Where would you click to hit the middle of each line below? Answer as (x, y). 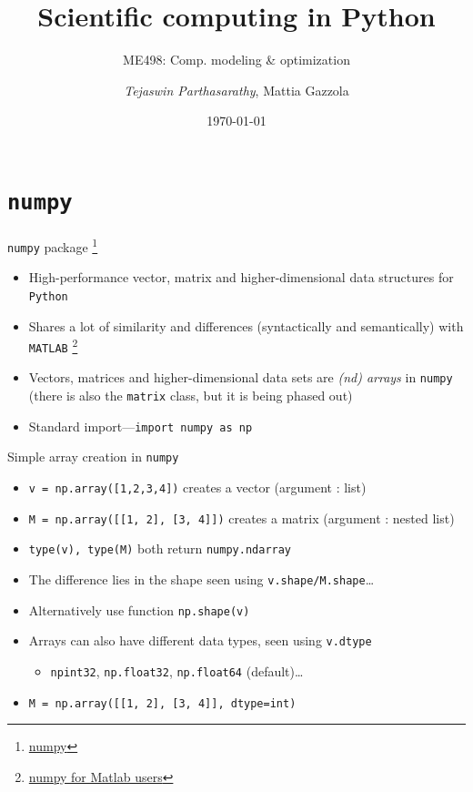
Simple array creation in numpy (93, 457)
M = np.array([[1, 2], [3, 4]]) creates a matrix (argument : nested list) (242, 518)
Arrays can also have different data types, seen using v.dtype (200, 640)
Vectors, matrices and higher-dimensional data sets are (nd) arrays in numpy (241, 377)
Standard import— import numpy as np (141, 426)
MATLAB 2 (53, 345)
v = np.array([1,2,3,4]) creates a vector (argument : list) (197, 487)
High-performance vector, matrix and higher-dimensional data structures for (241, 277)
